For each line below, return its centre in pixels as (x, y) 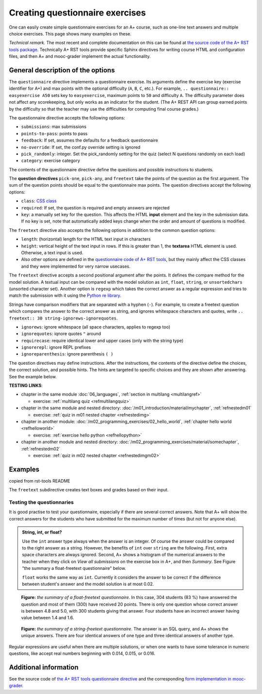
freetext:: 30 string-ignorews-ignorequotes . (64, 318)
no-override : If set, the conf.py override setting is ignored (81, 147)
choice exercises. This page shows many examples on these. (70, 33)
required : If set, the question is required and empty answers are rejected (95, 208)
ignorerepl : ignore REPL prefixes (56, 347)
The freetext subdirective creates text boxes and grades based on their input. (89, 490)
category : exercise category (50, 161)
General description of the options (62, 70)
